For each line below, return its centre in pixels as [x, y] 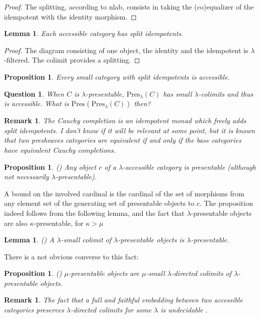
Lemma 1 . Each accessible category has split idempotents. [94, 33]
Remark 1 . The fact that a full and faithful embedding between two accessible [123, 300]
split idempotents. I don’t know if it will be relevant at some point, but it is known [129, 130]
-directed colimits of [201, 273]
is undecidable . [184, 310]
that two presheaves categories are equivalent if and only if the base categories [123, 140]
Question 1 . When [34, 93]
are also [16, 223]
